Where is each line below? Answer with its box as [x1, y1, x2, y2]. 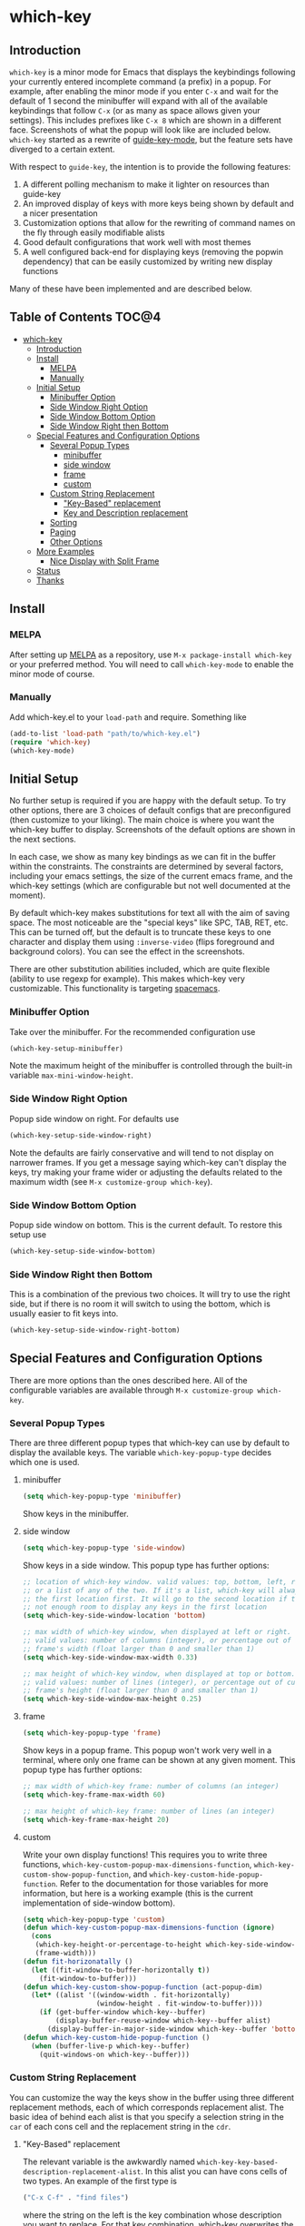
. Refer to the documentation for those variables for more [55, 1877, 270, 1889]
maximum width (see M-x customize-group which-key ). [9, 1176, 213, 1187]
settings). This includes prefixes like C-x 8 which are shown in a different [9, 115, 281, 125]
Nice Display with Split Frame [49, 556, 160, 566]
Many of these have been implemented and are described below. [9, 283, 252, 294]
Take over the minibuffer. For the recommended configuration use [9, 1026, 256, 1037]
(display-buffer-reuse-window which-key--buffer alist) [55, 2016, 271, 2025]
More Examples [35, 546, 95, 556]
